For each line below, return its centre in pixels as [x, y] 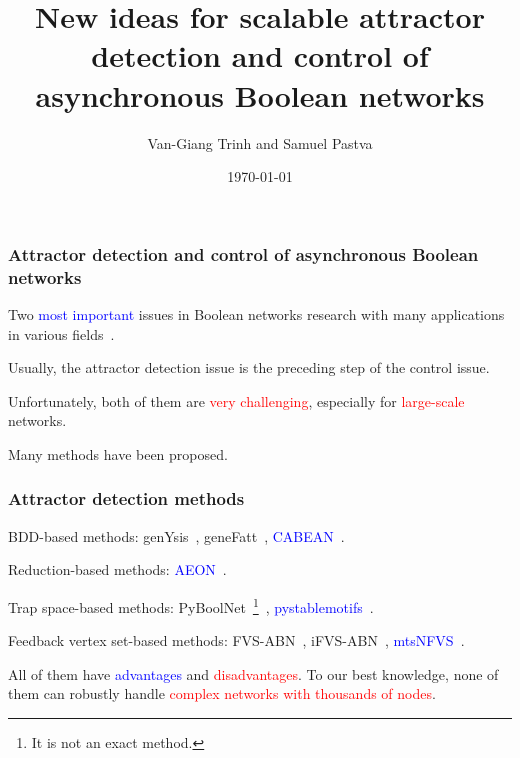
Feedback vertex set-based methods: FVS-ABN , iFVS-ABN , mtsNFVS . [236, 640]
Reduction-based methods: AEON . [117, 569]
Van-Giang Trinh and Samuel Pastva [260, 142]
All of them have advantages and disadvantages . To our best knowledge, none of [253, 673]
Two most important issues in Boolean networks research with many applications [256, 313]
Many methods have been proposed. [118, 453]
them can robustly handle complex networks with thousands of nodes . [222, 693]
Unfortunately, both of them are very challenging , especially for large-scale [236, 400]
